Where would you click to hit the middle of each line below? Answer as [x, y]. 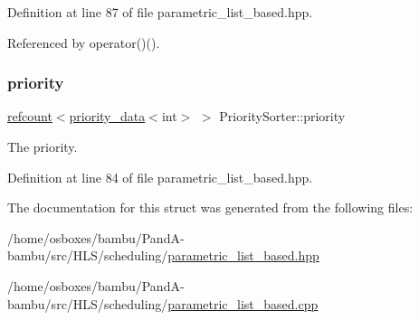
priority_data [107, 116]
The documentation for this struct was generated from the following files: [210, 207]
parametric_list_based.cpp [243, 303]
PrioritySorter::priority [282, 116]
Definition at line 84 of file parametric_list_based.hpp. [160, 177]
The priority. [43, 146]
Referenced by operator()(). [84, 42]
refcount [30, 116]
